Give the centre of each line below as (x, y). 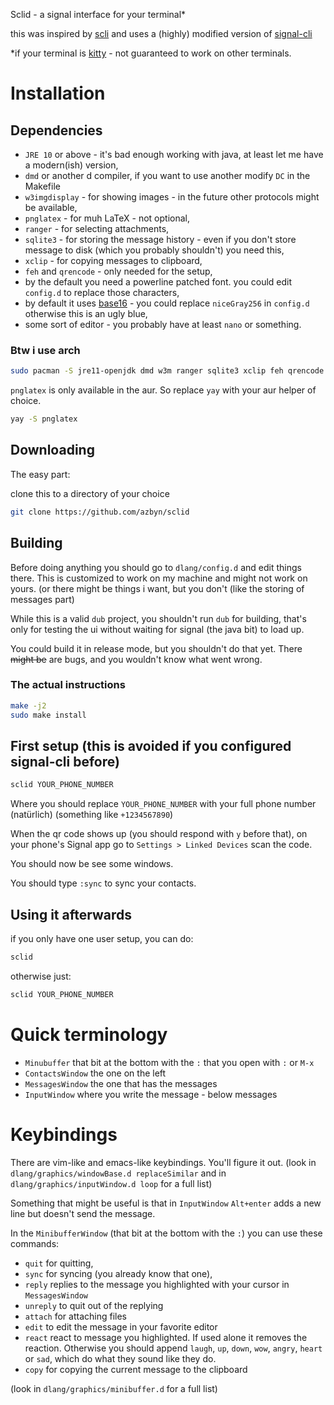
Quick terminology (89, 1035)
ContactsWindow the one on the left (95, 1073)
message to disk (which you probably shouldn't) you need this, (154, 250)
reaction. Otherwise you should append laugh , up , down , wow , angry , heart (173, 1348)
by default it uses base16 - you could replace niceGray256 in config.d (167, 303)
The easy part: (40, 474)
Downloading (52, 450)
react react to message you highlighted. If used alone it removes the (166, 1337)
